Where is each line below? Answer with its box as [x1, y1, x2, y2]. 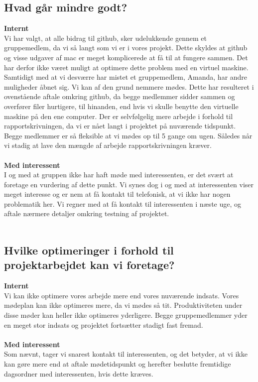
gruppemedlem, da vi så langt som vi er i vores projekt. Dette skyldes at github [4, 42, 248, 53]
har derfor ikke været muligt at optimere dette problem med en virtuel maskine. [4, 62, 249, 72]
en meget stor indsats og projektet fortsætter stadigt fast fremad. [4, 319, 203, 330]
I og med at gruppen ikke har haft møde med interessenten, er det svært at [4, 169, 234, 180]
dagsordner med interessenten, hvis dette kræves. [4, 368, 153, 379]
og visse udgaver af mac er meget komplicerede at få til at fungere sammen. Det [4, 52, 248, 62]
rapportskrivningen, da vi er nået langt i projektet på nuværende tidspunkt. [4, 121, 236, 131]
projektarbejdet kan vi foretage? [4, 257, 175, 272]
